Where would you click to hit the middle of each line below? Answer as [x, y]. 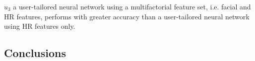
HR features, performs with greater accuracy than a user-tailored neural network [127, 16]
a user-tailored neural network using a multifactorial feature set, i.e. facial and [132, 6]
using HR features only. [40, 26]
